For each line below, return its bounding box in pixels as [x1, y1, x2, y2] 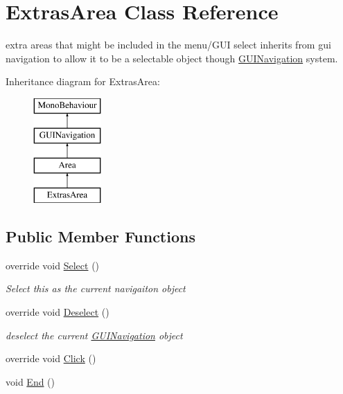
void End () [6, 374, 55, 388]
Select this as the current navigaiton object [6, 281, 186, 296]
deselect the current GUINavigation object [6, 328, 183, 342]
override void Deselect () [6, 305, 109, 319]
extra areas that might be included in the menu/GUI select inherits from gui [6, 37, 331, 52]
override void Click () [6, 351, 96, 366]
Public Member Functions [6, 226, 195, 247]
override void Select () [6, 258, 100, 272]
